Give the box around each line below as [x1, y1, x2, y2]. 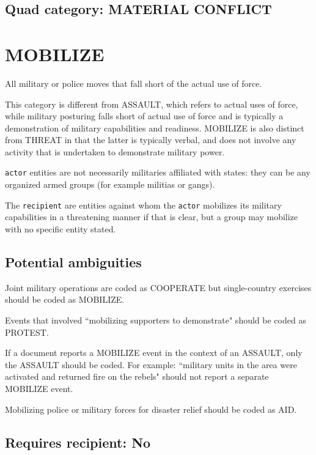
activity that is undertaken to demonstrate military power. [5, 145, 225, 158]
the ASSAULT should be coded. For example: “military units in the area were [5, 358, 297, 371]
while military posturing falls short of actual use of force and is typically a [5, 109, 284, 122]
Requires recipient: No [5, 432, 151, 451]
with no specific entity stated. [5, 222, 116, 235]
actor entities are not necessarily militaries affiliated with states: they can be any [5, 166, 310, 179]
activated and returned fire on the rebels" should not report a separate [5, 370, 269, 383]
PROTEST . [5, 325, 49, 338]
